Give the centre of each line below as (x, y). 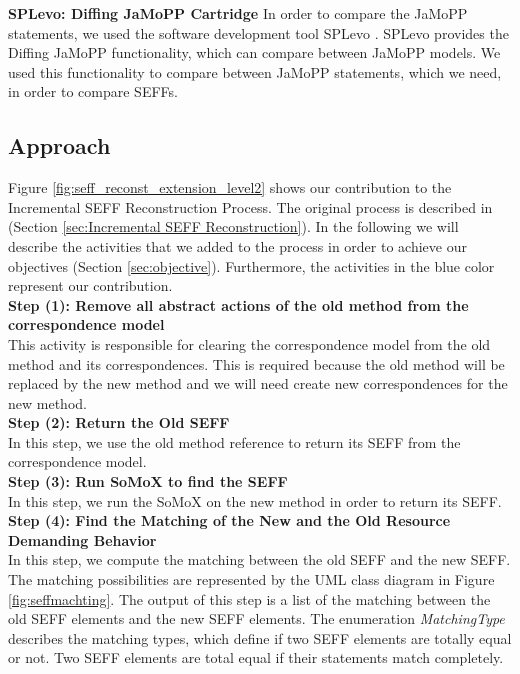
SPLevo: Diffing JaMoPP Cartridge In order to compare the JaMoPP (238, 13)
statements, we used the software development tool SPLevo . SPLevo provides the (258, 32)
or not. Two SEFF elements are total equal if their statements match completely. (256, 657)
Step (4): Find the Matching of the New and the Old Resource (229, 520)
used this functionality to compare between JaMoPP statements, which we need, (255, 71)
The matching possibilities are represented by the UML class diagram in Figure (251, 579)
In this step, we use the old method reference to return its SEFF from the (234, 441)
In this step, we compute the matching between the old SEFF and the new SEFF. (259, 559)
